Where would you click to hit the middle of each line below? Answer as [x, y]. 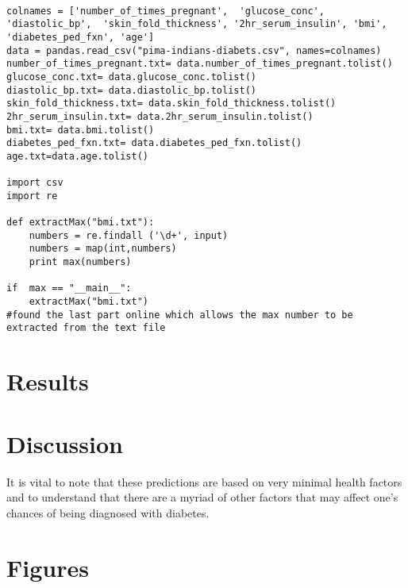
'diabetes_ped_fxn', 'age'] [81, 37]
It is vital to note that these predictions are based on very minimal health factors [204, 481]
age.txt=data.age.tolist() [77, 156]
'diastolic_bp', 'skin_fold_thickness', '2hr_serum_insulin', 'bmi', [197, 24]
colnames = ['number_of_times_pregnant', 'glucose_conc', [166, 11]
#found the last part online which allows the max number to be [180, 315]
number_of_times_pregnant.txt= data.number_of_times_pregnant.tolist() [200, 64]
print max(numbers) [80, 262]
